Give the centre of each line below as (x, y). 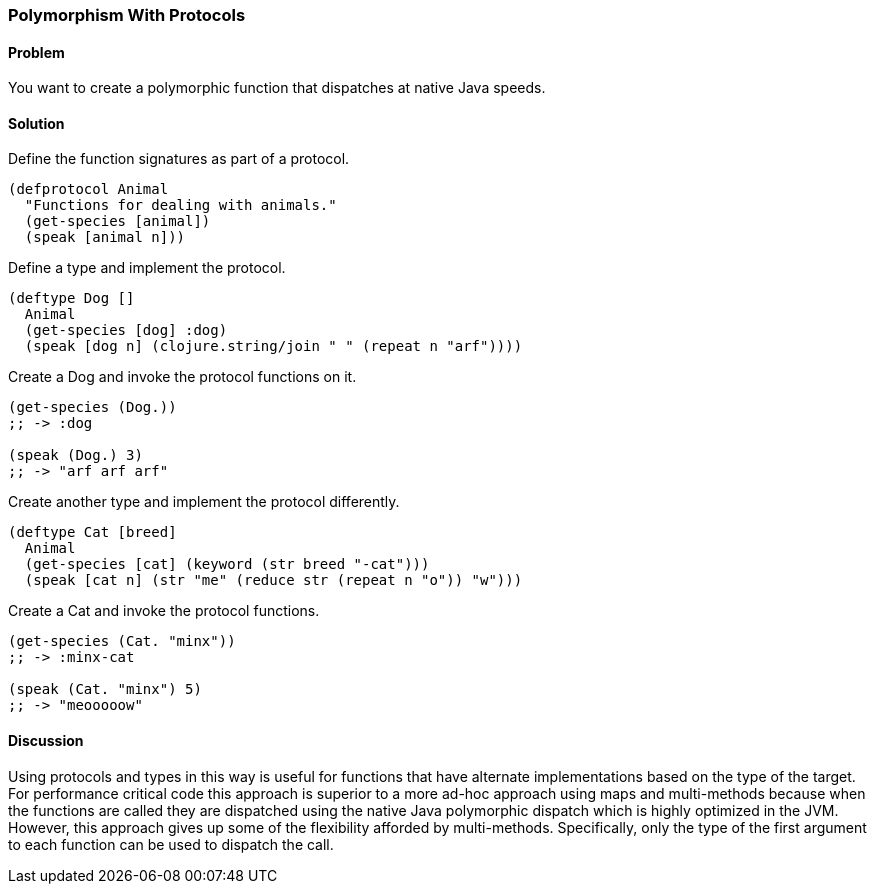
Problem (36, 52)
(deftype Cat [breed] (92, 532)
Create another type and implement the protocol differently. (204, 502)
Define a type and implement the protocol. (147, 268)
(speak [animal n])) (105, 237)
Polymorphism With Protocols (127, 15)
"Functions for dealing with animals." (180, 205)
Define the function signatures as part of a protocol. (179, 159)
